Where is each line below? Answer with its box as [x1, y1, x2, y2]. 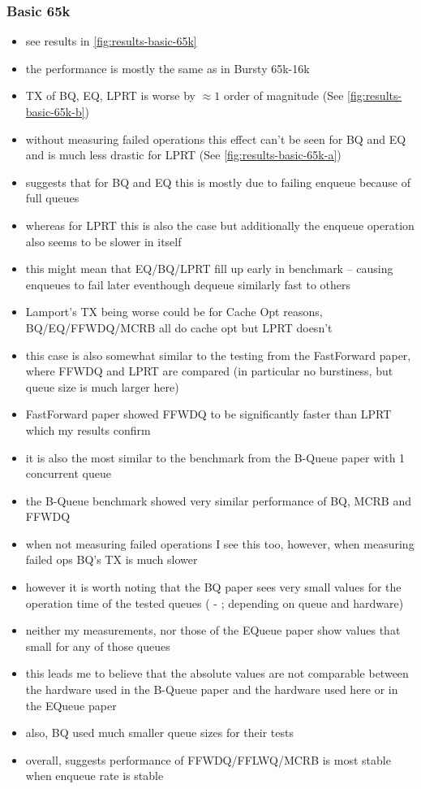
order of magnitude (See [223, 87, 344, 104]
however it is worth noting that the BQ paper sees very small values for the [25, 579, 402, 596]
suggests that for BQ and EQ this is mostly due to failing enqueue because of [25, 173, 411, 190]
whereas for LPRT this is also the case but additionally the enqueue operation [25, 216, 415, 233]
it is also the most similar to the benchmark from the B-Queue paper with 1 [25, 449, 406, 466]
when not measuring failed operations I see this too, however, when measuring [25, 535, 415, 552]
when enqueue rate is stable [25, 767, 164, 784]
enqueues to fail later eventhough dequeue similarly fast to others [25, 275, 350, 293]
